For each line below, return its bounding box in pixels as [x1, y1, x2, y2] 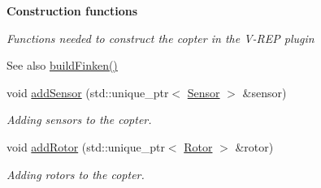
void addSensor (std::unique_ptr [7, 83, 169, 100]
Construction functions [7, 2, 138, 19]
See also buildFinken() [7, 57, 118, 74]
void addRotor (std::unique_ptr [7, 138, 165, 155]
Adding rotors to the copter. [7, 165, 145, 182]
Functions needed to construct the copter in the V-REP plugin [7, 29, 314, 46]
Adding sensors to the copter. [7, 111, 152, 128]
